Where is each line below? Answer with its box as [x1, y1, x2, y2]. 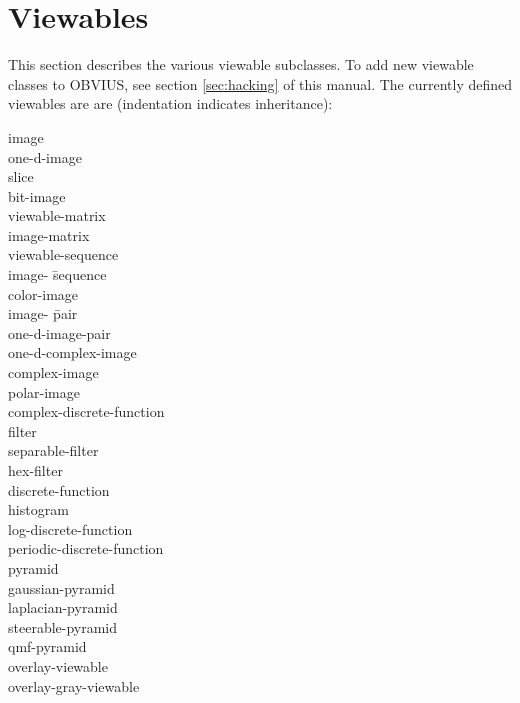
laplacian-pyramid [8, 597, 118, 618]
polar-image [8, 381, 80, 402]
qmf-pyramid [8, 636, 87, 657]
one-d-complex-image [8, 342, 137, 363]
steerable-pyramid [8, 616, 118, 637]
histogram [8, 499, 69, 520]
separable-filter [8, 440, 99, 461]
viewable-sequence [8, 244, 119, 265]
